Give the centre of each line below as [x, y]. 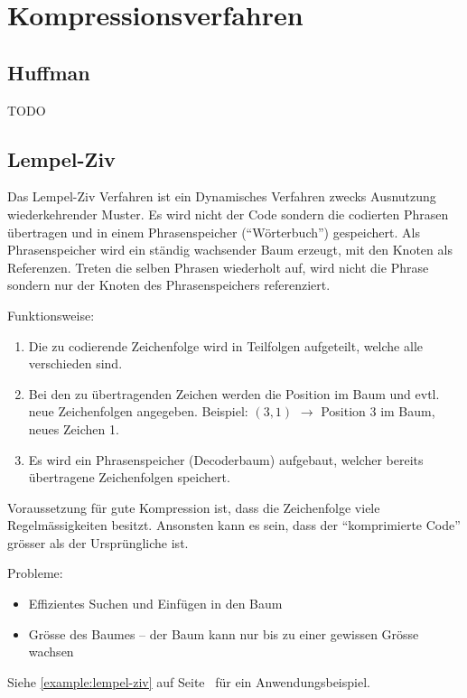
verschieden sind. [75, 363]
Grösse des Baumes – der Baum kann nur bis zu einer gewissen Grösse [224, 633]
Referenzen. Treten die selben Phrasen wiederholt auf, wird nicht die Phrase [218, 267]
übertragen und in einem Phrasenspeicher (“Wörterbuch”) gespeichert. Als [214, 232]
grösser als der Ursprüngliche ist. [98, 542]
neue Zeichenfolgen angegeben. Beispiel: [138, 411]
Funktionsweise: [51, 315]
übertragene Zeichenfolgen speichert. [129, 477]
